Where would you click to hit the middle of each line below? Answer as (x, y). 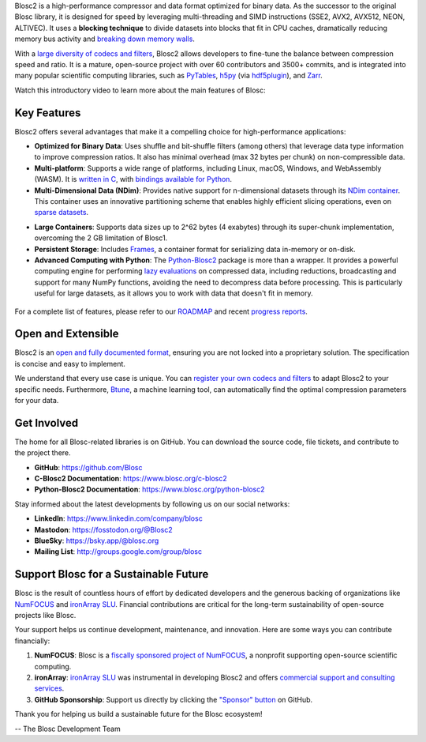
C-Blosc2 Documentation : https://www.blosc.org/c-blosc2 (131, 479)
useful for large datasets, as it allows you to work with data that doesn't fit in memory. (174, 293)
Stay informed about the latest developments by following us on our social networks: (152, 504)
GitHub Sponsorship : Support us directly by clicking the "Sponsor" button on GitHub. (174, 699)
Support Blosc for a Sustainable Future (112, 574)
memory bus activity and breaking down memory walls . (105, 39)
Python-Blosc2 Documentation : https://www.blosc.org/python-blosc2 (149, 489)
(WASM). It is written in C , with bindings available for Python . (133, 179)
